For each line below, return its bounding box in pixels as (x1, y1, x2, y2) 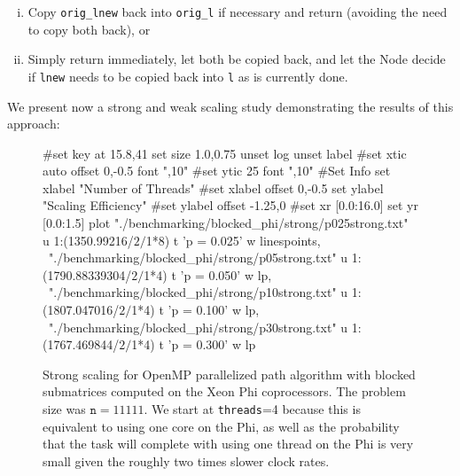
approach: (7, 114, 60, 133)
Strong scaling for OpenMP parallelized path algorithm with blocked (43, 364, 416, 383)
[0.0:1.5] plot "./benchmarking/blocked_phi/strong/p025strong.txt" (43, 214, 409, 232)
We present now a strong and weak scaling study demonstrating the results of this (7, 97, 454, 115)
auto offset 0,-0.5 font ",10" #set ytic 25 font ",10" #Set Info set (43, 161, 391, 180)
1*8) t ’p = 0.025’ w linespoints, (145, 230, 321, 249)
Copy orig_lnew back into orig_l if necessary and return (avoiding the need (27, 3, 448, 20)
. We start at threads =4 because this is (144, 400, 361, 417)
